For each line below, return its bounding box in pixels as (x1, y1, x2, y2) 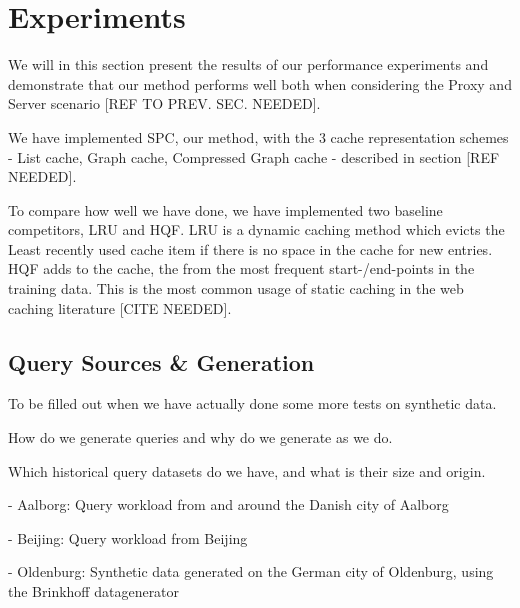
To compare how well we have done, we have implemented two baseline (8, 199, 443, 220)
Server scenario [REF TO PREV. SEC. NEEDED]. (8, 93, 321, 114)
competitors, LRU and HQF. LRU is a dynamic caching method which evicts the (8, 219, 505, 240)
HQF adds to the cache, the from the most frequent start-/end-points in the (8, 258, 475, 279)
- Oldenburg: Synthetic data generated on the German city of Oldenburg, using (8, 561, 494, 582)
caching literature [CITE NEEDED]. (8, 297, 232, 318)
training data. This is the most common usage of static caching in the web (8, 278, 464, 299)
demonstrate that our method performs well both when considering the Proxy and (8, 73, 512, 94)
